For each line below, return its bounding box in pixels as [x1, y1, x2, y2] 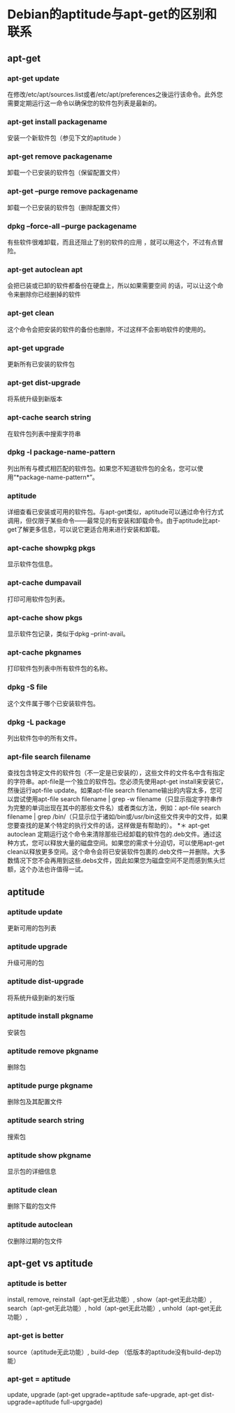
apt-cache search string [7, 413, 92, 422]
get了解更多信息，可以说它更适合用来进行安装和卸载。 [7, 525, 164, 534]
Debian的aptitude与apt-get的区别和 [7, 6, 218, 22]
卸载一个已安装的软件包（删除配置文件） [7, 203, 124, 211]
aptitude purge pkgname [7, 1081, 93, 1091]
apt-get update [7, 73, 60, 83]
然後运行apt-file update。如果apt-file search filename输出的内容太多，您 [7, 786, 217, 795]
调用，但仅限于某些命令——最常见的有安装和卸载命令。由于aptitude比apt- [7, 516, 221, 525]
